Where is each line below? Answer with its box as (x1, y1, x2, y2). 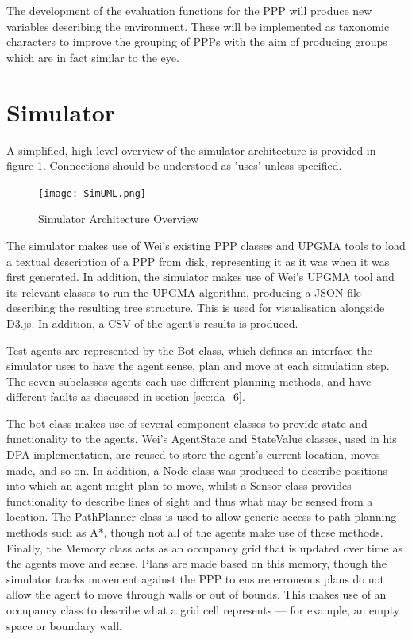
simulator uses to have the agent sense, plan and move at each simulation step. (6, 357, 390, 374)
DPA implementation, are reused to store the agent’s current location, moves (6, 446, 380, 463)
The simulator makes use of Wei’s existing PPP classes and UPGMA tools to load (6, 237, 406, 253)
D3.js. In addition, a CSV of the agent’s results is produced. (6, 314, 298, 331)
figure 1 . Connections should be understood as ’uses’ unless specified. (6, 157, 342, 174)
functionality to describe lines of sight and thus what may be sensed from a (6, 492, 373, 509)
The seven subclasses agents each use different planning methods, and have (6, 372, 372, 389)
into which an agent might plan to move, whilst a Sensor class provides (6, 477, 352, 494)
